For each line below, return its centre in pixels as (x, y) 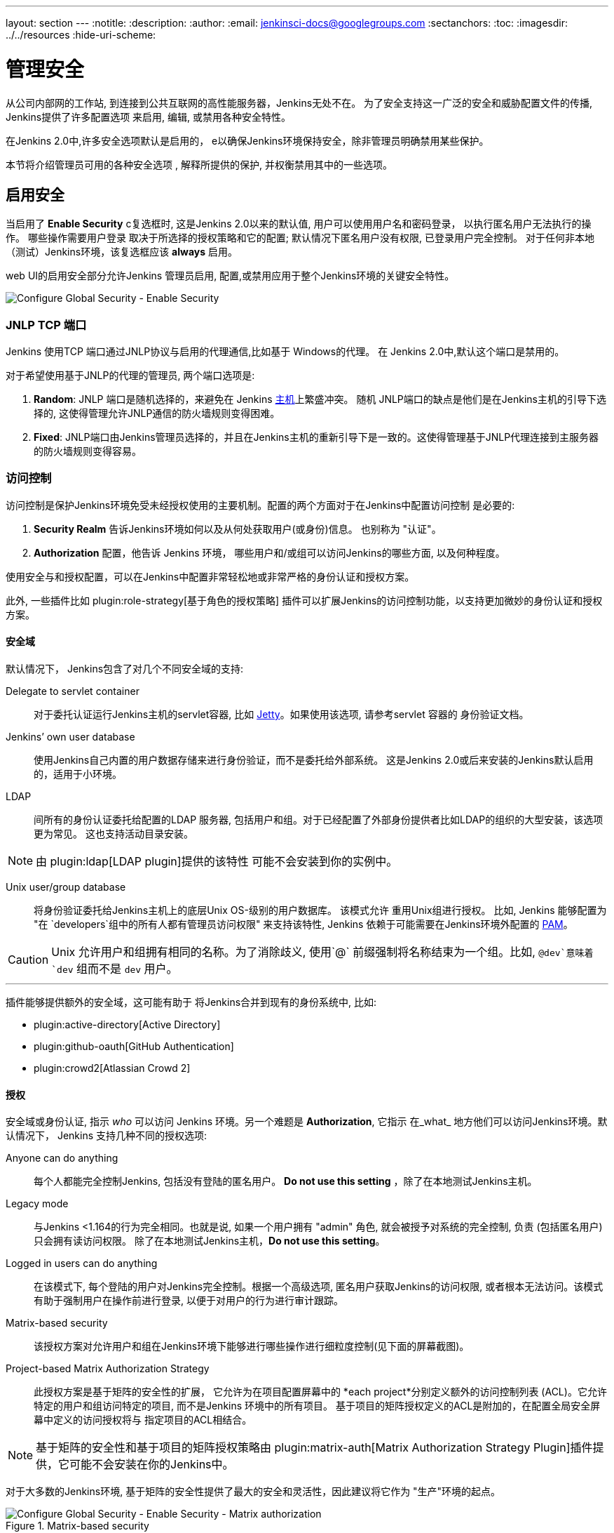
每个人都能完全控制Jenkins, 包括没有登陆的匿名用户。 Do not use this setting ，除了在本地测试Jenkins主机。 (286, 1181)
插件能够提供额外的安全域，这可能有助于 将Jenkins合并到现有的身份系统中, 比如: (191, 1002)
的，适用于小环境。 (78, 774)
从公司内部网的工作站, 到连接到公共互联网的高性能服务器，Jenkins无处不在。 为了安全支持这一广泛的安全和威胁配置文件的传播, (299, 102)
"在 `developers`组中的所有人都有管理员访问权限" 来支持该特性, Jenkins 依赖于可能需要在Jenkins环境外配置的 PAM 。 (303, 924)
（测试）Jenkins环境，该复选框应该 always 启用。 (122, 252)
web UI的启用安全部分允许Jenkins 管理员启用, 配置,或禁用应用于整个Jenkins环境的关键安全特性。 (230, 276)
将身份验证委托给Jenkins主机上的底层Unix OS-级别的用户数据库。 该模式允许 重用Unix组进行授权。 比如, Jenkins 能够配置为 (320, 910)
